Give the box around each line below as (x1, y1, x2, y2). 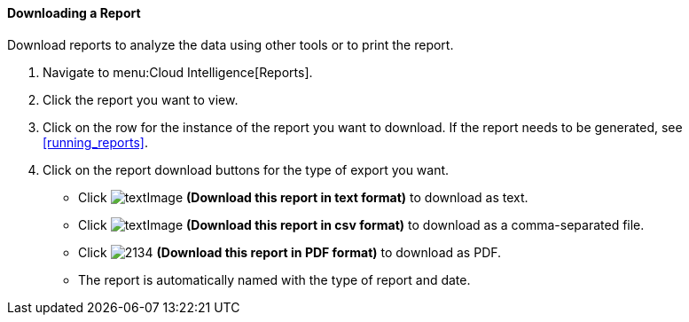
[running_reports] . (43, 134, 148, 150)
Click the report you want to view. (43, 91, 239, 107)
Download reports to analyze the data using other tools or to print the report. (7, 36, 454, 52)
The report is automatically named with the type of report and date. (78, 271, 471, 287)
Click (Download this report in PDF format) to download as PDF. (78, 244, 502, 260)
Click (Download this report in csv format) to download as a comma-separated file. (78, 216, 645, 232)
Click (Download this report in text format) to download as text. (78, 189, 528, 205)
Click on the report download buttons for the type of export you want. (43, 161, 450, 177)
